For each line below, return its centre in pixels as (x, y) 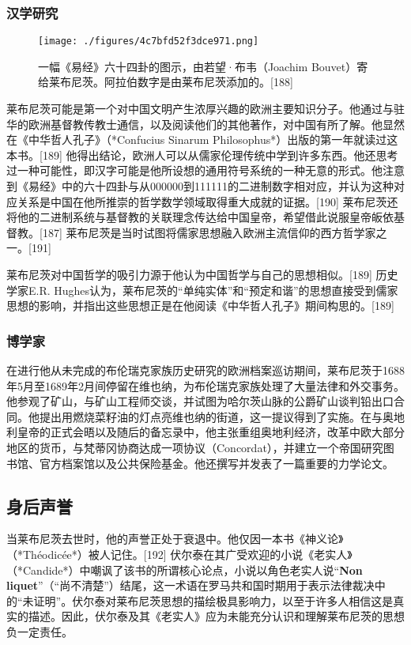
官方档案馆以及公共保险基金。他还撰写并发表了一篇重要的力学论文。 (216, 463)
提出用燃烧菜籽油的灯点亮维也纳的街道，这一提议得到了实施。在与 (211, 416)
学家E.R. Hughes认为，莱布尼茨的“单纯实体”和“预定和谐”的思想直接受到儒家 (202, 290)
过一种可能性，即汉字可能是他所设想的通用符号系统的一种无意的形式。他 (194, 170)
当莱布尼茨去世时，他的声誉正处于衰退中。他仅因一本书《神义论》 (175, 539)
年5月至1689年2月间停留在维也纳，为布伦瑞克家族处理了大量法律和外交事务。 (205, 385)
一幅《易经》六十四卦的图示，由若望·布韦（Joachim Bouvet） (198, 66)
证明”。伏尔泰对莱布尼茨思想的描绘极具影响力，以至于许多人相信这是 (213, 600)
